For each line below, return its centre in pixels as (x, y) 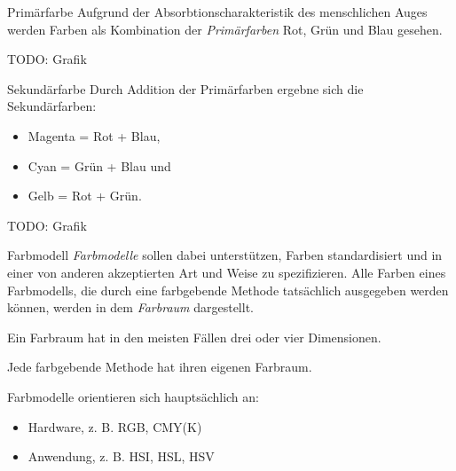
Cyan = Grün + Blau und (99, 165)
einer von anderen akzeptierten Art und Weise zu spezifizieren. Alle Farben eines (227, 272)
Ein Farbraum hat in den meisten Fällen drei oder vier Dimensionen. (194, 337)
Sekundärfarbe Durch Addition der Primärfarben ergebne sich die (185, 88)
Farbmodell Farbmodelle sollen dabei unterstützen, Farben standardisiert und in (225, 255)
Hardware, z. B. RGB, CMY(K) (115, 426)
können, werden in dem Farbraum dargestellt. (130, 307)
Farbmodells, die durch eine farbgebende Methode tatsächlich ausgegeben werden (228, 290)
